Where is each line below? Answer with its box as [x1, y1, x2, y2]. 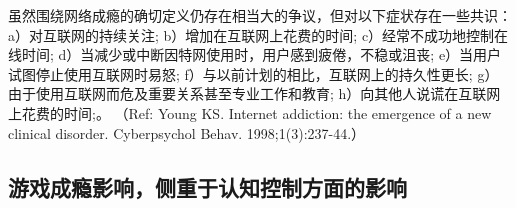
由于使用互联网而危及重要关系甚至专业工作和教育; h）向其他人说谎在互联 [8, 83, 487, 104]
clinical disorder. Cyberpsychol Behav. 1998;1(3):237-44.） [8, 122, 366, 143]
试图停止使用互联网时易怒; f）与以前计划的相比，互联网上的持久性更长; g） [8, 63, 499, 84]
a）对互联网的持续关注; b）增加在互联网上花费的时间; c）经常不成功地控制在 [8, 24, 509, 45]
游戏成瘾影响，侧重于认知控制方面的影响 [8, 171, 407, 202]
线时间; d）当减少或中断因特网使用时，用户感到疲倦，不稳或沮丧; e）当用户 [8, 44, 502, 65]
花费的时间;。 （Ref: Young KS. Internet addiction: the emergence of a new [21, 102, 492, 123]
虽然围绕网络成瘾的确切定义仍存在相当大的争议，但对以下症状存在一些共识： [8, 5, 512, 25]
